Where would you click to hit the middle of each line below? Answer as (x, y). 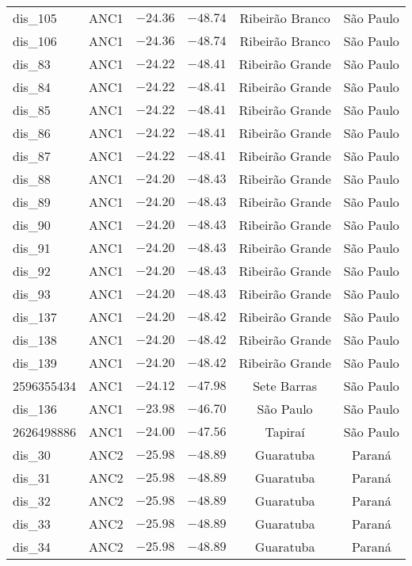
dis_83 (32, 64)
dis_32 (32, 501)
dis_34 (32, 547)
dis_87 (32, 156)
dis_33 (32, 524)
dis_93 (32, 294)
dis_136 (35, 409)
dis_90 (32, 225)
